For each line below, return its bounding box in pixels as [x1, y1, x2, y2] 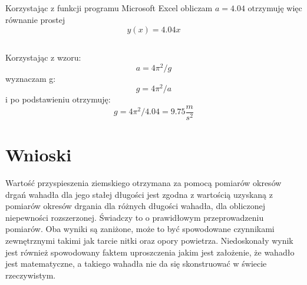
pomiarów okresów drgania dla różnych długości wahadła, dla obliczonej [5, 200, 266, 212]
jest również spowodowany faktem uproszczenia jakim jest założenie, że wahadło [5, 246, 295, 258]
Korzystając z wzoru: [5, 51, 81, 63]
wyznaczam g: [5, 72, 56, 84]
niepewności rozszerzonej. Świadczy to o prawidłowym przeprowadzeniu [5, 211, 264, 223]
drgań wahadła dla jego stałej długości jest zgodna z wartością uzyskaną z [5, 188, 273, 200]
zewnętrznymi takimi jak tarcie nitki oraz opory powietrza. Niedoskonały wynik [5, 234, 293, 247]
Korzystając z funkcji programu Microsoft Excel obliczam [5, 2, 213, 14]
